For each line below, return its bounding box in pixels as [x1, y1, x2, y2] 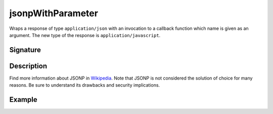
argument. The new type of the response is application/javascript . [9, 32, 161, 38]
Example [9, 95, 37, 104]
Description [9, 61, 48, 70]
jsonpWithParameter [9, 8, 99, 19]
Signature [9, 46, 41, 54]
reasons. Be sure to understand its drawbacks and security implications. [9, 82, 160, 88]
